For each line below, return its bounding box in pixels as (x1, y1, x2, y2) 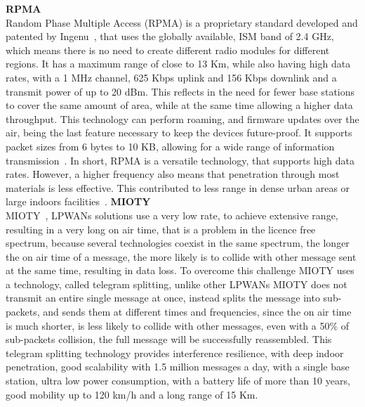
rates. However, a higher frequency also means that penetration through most (6, 167, 340, 181)
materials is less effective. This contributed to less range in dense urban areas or (6, 180, 350, 195)
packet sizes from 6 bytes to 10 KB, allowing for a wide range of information (6, 138, 335, 153)
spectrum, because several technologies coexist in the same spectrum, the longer (6, 235, 350, 250)
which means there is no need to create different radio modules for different (6, 42, 330, 57)
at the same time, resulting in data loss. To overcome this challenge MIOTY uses (6, 263, 354, 278)
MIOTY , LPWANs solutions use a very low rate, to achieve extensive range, (6, 207, 338, 222)
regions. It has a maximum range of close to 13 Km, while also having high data (6, 56, 351, 71)
